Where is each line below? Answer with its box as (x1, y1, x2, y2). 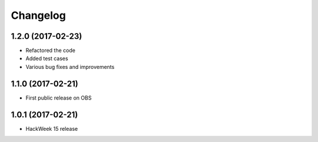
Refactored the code (25, 47, 76, 54)
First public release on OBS (25, 94, 92, 101)
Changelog (11, 9, 66, 22)
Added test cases (25, 55, 68, 62)
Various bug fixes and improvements (25, 63, 115, 70)
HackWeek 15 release (25, 125, 78, 132)
